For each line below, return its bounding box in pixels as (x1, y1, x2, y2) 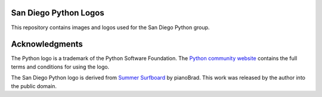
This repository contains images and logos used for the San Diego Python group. (11, 24, 210, 31)
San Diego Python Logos (11, 8, 104, 18)
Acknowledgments (11, 39, 83, 49)
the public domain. (11, 82, 57, 89)
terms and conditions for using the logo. (11, 63, 110, 70)
